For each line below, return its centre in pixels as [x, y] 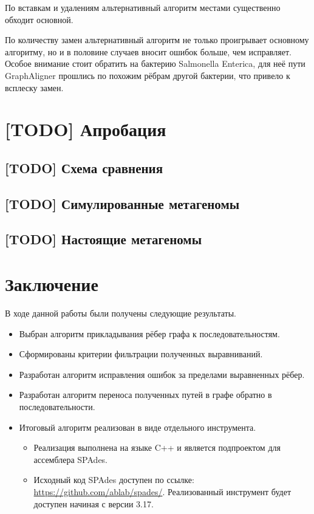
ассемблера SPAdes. [71, 459]
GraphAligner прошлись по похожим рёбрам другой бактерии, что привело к [148, 75]
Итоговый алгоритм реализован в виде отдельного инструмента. [138, 427]
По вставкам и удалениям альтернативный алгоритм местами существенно [143, 7]
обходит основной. [39, 19]
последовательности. [57, 406]
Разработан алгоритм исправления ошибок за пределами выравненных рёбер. [162, 374]
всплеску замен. [34, 87]
